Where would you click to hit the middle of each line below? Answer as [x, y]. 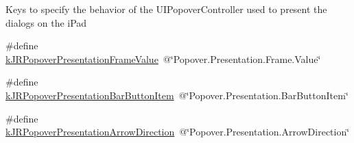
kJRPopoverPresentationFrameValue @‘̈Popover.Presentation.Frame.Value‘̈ [163, 58]
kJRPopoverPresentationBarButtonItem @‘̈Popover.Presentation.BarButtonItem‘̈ [177, 95]
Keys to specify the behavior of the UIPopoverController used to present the [166, 9]
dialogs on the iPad [46, 22]
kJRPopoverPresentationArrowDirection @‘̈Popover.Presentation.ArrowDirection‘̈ [178, 132]
